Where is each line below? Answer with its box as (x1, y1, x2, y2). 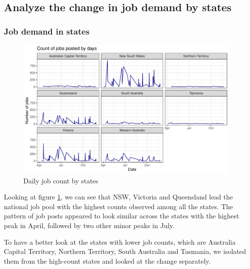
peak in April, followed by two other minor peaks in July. (4, 220, 175, 230)
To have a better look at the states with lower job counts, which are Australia (4, 236, 236, 247)
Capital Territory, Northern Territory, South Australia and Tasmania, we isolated (4, 246, 246, 256)
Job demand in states (4, 25, 90, 37)
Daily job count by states (23, 175, 99, 185)
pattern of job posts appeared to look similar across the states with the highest (4, 211, 239, 221)
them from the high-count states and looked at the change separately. (4, 255, 211, 266)
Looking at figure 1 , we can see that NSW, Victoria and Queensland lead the (4, 192, 233, 202)
